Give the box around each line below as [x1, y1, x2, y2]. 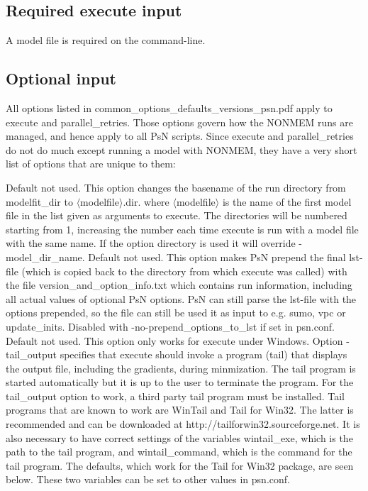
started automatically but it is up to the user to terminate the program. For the [6, 375, 354, 390]
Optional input [6, 67, 116, 89]
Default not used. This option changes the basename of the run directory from [6, 180, 346, 194]
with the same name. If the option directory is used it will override [6, 236, 296, 250]
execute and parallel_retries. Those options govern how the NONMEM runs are [6, 114, 353, 129]
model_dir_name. [6, 249, 85, 264]
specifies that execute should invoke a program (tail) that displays [60, 347, 347, 362]
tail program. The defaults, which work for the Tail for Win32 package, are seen [6, 458, 354, 473]
